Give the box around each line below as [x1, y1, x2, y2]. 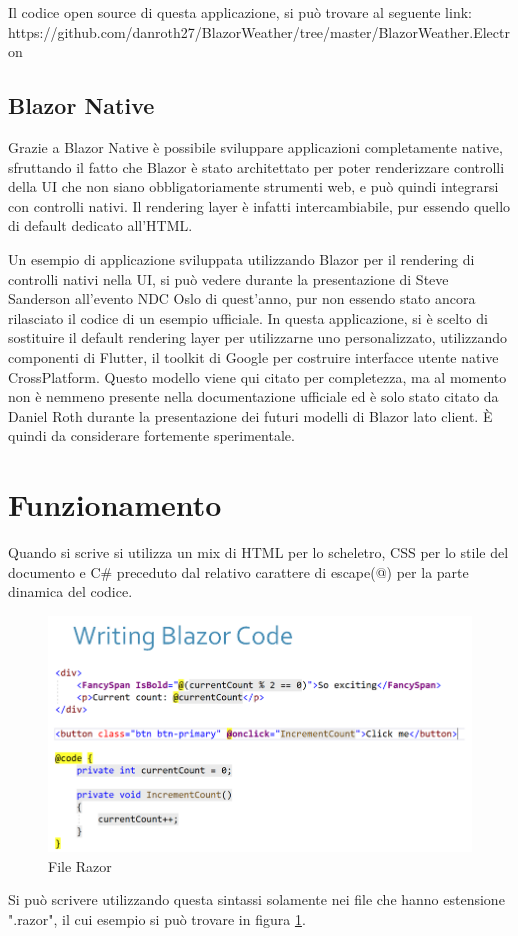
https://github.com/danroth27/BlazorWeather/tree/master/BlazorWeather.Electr [8, 21, 510, 42]
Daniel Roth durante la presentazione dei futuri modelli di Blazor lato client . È [8, 405, 493, 426]
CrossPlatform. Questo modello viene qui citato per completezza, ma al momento [8, 366, 507, 387]
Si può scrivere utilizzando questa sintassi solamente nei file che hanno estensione [8, 889, 505, 910]
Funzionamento [8, 484, 222, 525]
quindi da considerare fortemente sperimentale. [8, 425, 295, 446]
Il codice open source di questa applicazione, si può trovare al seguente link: [8, 2, 472, 22]
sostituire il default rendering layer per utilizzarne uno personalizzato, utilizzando [8, 327, 508, 348]
